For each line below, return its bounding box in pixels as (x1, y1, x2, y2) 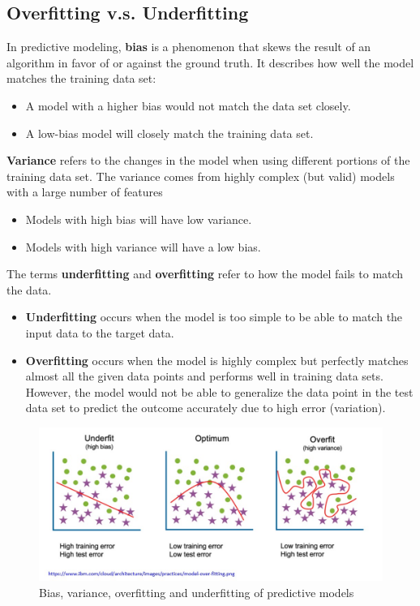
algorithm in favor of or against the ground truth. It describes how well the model (6, 54, 414, 71)
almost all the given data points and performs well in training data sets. (25, 367, 384, 385)
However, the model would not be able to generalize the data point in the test (25, 383, 414, 400)
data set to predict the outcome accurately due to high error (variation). (25, 399, 386, 416)
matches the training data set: (6, 70, 156, 87)
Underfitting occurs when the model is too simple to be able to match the (25, 308, 403, 325)
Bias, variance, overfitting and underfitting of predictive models (39, 584, 354, 601)
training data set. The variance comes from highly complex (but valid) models (6, 167, 395, 184)
